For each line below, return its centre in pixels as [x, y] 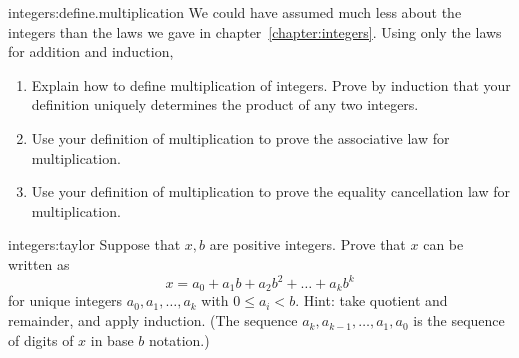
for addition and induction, [91, 51]
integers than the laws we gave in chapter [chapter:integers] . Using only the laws [255, 31]
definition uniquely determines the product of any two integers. [225, 104]
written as [39, 263]
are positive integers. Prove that [307, 244]
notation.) [179, 339]
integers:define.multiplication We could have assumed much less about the [235, 12]
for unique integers [65, 300]
